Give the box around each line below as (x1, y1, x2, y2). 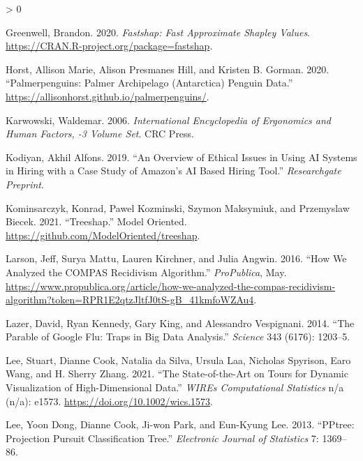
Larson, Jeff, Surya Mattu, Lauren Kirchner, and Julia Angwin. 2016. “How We (6, 251, 347, 266)
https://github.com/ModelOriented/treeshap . (6, 227, 200, 242)
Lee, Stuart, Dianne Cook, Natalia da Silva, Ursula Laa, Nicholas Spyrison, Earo (6, 352, 351, 367)
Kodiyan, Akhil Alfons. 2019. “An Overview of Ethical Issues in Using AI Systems (6, 149, 357, 164)
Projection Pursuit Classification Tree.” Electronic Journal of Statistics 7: (6, 430, 319, 445)
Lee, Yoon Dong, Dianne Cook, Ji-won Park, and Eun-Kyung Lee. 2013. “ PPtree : (6, 417, 355, 432)
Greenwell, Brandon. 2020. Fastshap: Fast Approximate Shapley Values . (6, 24, 311, 39)
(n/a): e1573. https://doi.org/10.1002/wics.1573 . (6, 393, 213, 408)
